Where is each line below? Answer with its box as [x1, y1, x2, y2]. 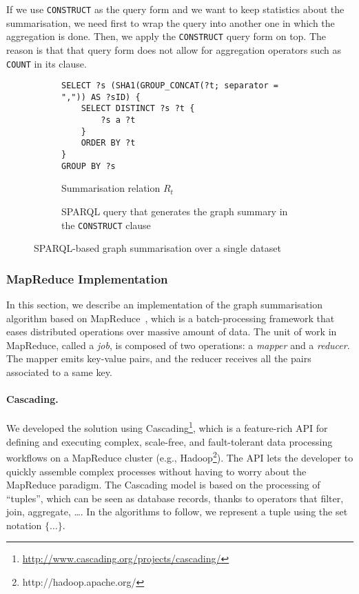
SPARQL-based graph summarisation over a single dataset [34, 241, 281, 255]
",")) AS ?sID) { [61, 92, 141, 102]
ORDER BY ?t [81, 138, 136, 148]
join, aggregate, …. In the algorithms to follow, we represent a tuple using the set [6, 504, 348, 519]
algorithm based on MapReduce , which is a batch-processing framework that [6, 310, 335, 325]
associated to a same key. [6, 365, 112, 379]
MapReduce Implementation [6, 270, 168, 287]
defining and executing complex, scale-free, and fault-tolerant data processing [6, 434, 333, 448]
